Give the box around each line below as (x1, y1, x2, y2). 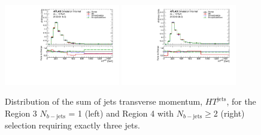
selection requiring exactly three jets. (5, 119, 140, 131)
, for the (226, 95, 256, 108)
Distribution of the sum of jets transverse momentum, (5, 95, 203, 108)
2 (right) (213, 107, 245, 120)
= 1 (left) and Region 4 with (68, 107, 174, 120)
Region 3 (5, 107, 37, 120)
